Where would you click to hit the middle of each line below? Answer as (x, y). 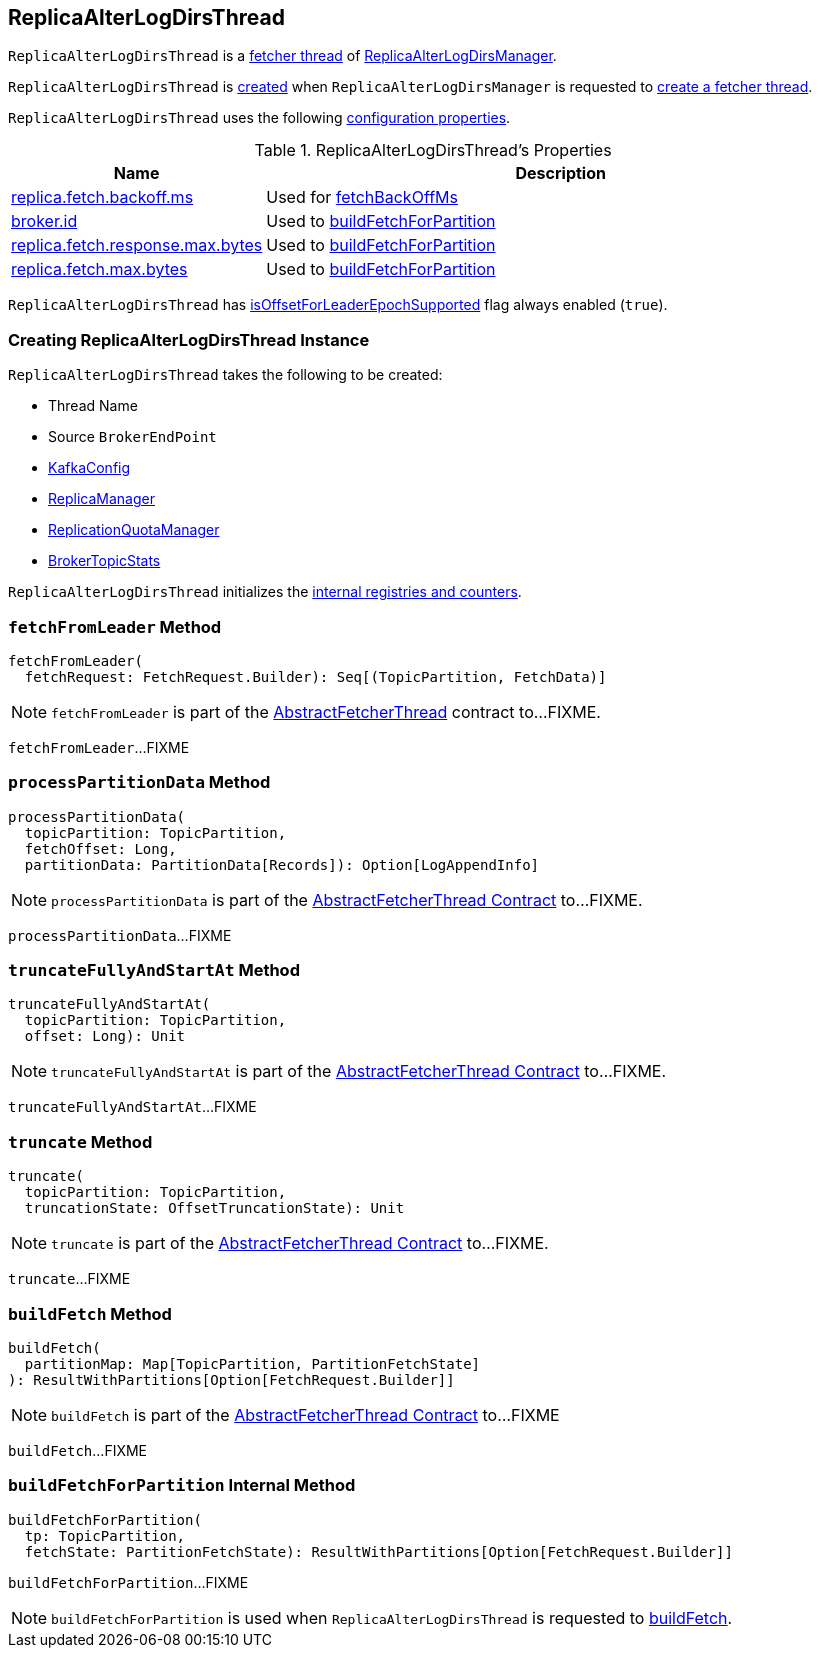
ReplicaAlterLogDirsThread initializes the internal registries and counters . (265, 592)
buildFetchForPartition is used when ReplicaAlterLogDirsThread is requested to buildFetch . (392, 1617)
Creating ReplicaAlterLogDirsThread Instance (189, 339)
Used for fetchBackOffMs (362, 197)
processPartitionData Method (139, 782)
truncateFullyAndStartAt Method (154, 970)
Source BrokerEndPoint (132, 437)
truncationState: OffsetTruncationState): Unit (214, 1208)
